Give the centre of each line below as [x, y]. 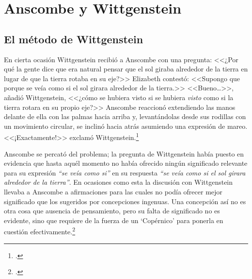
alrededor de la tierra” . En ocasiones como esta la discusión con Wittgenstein [118, 182]
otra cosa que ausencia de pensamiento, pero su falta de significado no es [112, 211]
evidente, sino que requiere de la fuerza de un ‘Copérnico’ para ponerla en [114, 220]
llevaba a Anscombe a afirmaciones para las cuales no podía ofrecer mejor [113, 191]
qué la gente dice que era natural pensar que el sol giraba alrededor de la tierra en [126, 69]
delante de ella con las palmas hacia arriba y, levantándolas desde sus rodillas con [125, 116]
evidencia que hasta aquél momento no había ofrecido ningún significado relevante [126, 163]
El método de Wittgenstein [74, 39]
